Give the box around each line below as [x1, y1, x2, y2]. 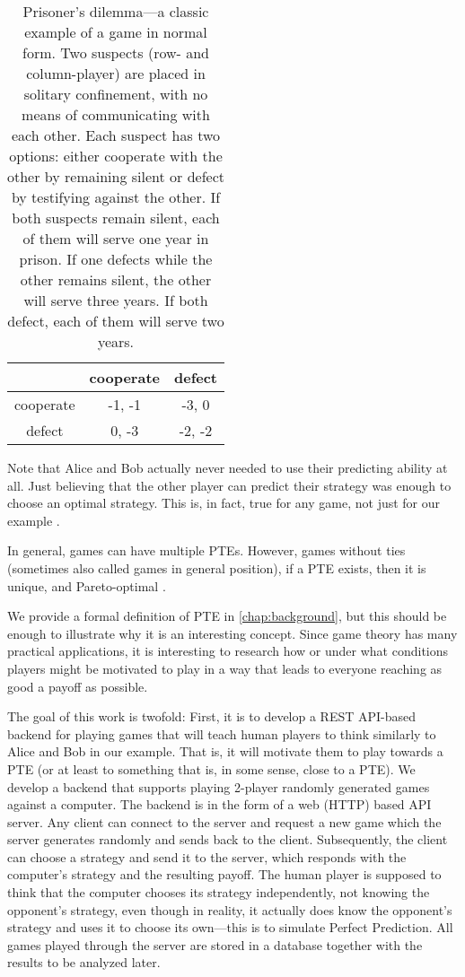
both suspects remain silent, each [12, 207, 220, 228]
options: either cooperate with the [9, 145, 223, 166]
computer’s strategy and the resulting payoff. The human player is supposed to [7, 865, 442, 884]
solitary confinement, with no [23, 83, 208, 104]
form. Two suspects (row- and [22, 42, 209, 63]
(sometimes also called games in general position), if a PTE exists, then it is [7, 558, 426, 577]
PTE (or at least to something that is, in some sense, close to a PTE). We [7, 759, 416, 778]
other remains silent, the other [20, 269, 212, 290]
